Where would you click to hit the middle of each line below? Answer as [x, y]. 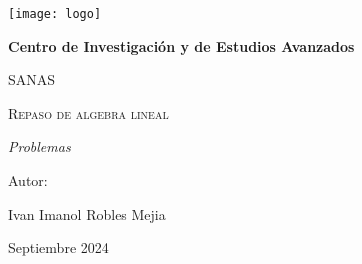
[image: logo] [55, 14]
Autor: [28, 180]
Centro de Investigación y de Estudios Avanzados [181, 45]
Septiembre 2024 [58, 247]
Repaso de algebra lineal [88, 112]
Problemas [39, 146]
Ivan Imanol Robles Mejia [87, 213]
